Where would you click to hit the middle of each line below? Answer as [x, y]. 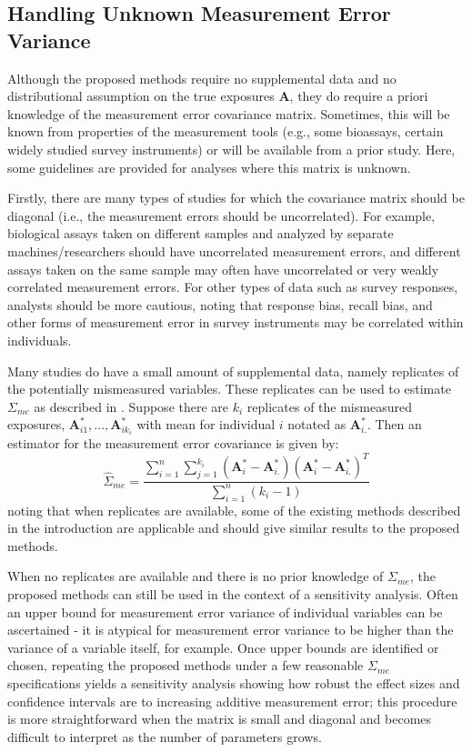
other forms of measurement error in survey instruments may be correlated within [236, 322]
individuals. [40, 340]
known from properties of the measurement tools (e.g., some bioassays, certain [226, 131]
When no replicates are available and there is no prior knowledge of [196, 576]
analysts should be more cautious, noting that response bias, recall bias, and [220, 304]
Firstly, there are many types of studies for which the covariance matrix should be [236, 198]
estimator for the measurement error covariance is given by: [173, 443]
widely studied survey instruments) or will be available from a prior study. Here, [231, 149]
